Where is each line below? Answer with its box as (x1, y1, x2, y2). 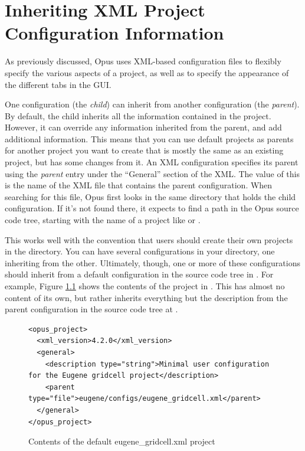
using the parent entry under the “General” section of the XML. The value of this (5, 167, 300, 179)
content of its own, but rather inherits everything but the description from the (5, 291, 288, 303)
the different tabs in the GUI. (5, 78, 111, 90)
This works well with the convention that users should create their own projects (5, 233, 293, 246)
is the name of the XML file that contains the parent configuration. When (5, 179, 273, 191)
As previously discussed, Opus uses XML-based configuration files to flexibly (5, 55, 281, 67)
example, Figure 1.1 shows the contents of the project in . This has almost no (5, 280, 285, 292)
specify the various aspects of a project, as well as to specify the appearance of (5, 66, 289, 79)
